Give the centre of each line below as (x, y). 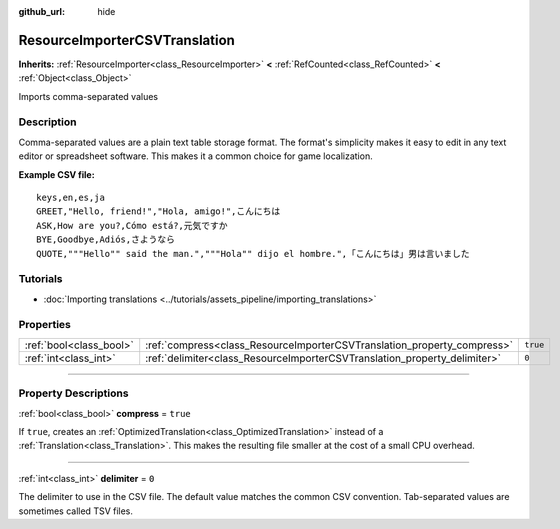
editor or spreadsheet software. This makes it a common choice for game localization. (196, 156)
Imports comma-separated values (88, 96)
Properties (45, 325)
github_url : (41, 11)
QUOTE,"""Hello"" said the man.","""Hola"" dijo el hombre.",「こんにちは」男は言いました (253, 253)
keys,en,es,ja (70, 197)
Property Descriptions (73, 393)
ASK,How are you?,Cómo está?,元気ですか (132, 225)
